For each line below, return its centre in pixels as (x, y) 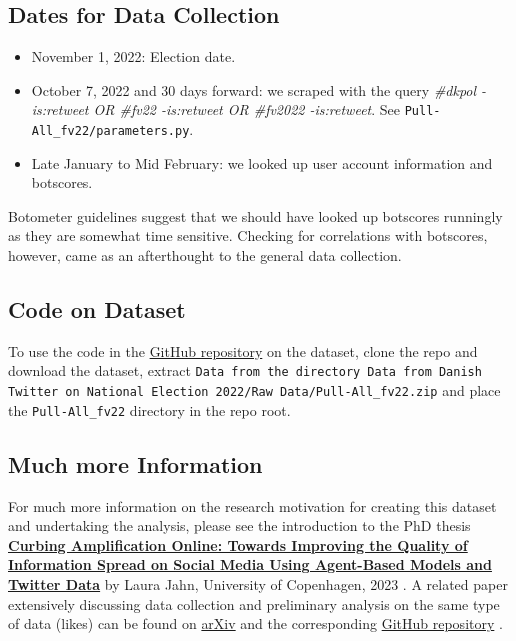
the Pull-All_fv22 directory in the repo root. (149, 409)
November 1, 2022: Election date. (133, 56)
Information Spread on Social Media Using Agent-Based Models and (250, 564)
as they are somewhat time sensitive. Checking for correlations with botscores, (248, 235)
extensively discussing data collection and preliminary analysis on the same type (254, 603)
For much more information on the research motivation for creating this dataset (252, 505)
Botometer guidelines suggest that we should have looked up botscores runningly (255, 215)
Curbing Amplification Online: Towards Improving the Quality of (238, 544)
